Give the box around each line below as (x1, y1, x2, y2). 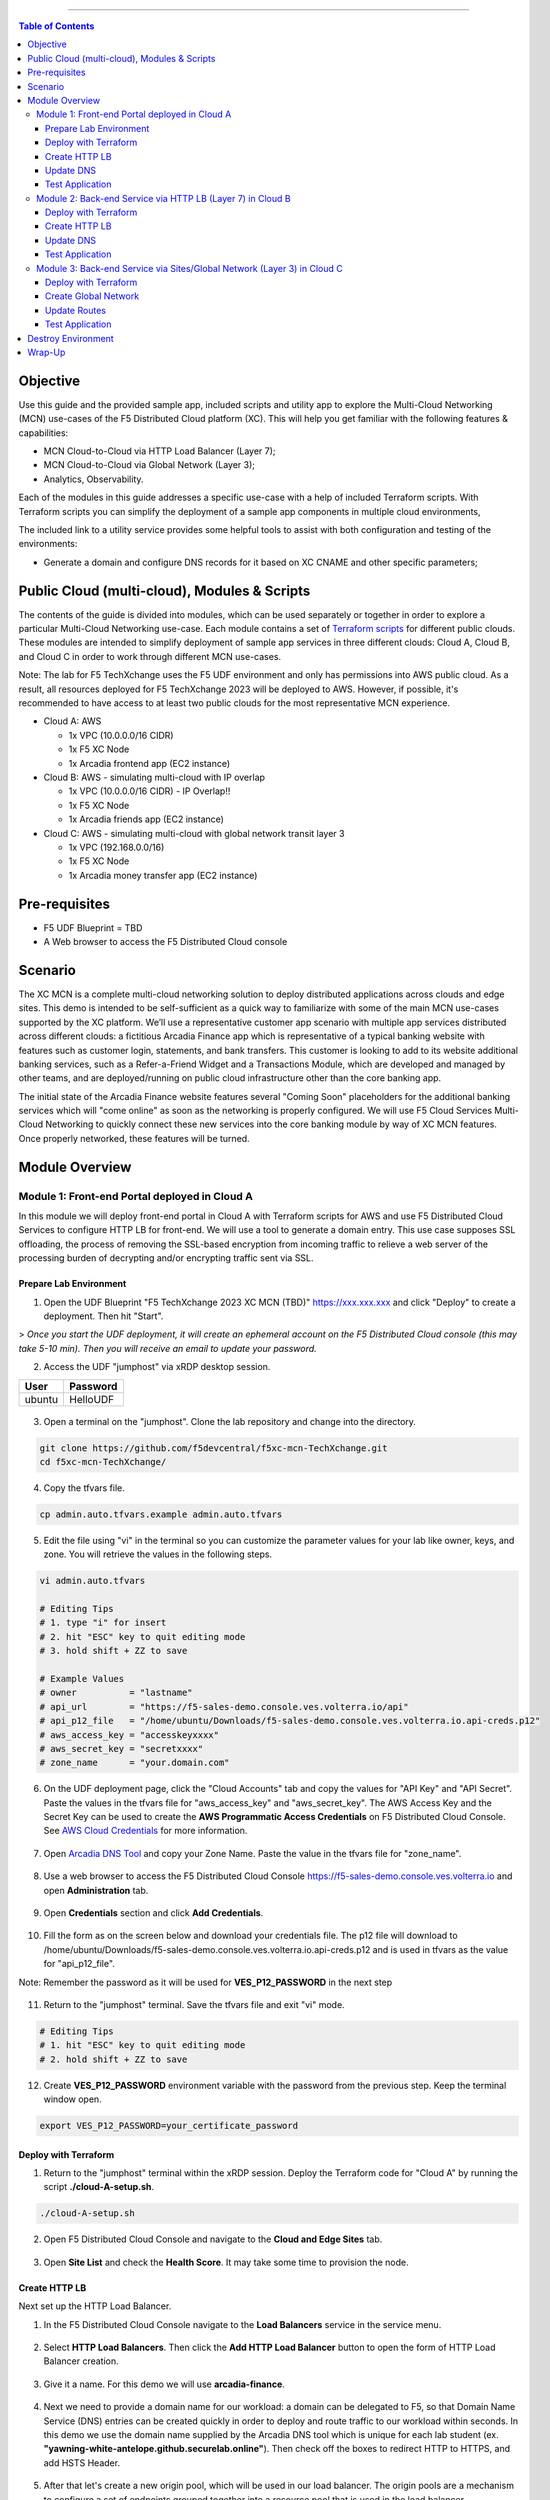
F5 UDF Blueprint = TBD (43, 921, 143, 934)
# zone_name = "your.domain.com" (39, 1757, 230, 1769)
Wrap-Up (27, 346, 66, 358)
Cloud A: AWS (43, 715, 102, 727)
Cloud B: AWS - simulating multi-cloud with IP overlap (43, 771, 265, 783)
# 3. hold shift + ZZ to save (39, 1645, 188, 1657)
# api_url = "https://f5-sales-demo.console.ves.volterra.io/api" (39, 1701, 409, 1712)
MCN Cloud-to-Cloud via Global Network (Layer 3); (43, 459, 255, 471)
